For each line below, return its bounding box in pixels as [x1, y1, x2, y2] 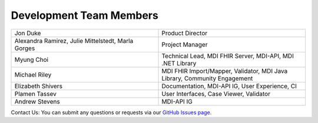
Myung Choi [14, 55, 49, 64]
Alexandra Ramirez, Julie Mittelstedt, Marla [14, 36, 134, 45]
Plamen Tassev [14, 89, 57, 98]
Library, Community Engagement [161, 74, 253, 82]
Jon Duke [14, 29, 41, 37]
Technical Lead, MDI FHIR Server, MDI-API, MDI [161, 52, 294, 60]
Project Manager [161, 40, 208, 48]
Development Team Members [11, 9, 158, 22]
